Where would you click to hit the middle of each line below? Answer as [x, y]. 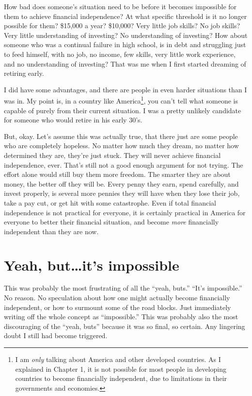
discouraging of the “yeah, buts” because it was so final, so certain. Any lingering [125, 326]
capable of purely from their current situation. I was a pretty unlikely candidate [123, 110]
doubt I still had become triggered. [56, 336]
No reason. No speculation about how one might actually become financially [117, 298]
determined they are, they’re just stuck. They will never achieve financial [112, 155]
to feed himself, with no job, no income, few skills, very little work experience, [120, 54]
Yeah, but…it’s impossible [92, 265]
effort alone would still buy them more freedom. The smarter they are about [117, 174]
